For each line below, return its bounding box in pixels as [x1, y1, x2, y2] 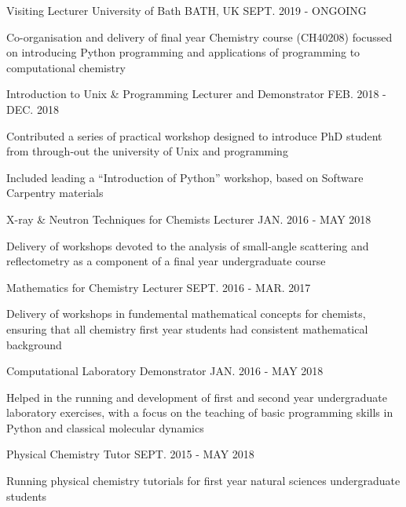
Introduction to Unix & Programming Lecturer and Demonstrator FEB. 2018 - [6, 86, 386, 102]
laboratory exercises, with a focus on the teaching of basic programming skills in [6, 404, 393, 421]
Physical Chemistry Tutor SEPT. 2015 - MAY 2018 [6, 446, 254, 462]
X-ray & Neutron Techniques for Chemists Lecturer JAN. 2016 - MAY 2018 [6, 210, 371, 227]
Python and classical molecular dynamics [6, 419, 204, 436]
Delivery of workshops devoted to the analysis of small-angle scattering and [6, 237, 369, 253]
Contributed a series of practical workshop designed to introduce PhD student [6, 127, 382, 144]
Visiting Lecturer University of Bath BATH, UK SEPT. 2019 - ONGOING [6, 2, 367, 18]
